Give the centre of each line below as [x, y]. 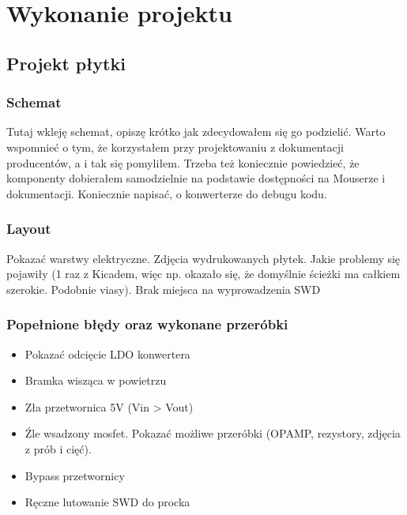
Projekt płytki [66, 63]
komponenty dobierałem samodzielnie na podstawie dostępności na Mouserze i [196, 178]
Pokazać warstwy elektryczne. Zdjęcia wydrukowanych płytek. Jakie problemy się [203, 258]
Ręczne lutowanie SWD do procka [107, 502]
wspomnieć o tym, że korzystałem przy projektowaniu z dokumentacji [175, 147]
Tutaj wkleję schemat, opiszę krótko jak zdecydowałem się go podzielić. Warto [196, 132]
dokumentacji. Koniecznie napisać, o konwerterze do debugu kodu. [167, 193]
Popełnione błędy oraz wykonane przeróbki [147, 324]
